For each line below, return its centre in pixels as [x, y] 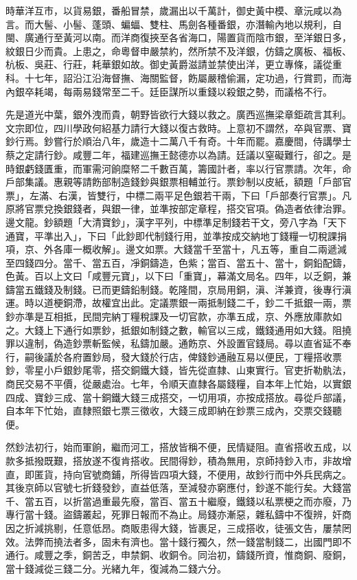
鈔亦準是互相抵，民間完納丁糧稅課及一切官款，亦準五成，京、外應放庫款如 [174, 316]
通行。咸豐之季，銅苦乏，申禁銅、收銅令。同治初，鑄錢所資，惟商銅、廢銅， [178, 555]
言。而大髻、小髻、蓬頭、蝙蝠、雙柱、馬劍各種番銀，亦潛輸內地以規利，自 [174, 24]
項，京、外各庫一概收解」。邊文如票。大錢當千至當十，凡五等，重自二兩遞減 [176, 249]
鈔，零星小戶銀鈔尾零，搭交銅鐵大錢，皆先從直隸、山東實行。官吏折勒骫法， [178, 370]
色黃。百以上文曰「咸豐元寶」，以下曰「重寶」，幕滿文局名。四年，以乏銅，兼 [178, 276]
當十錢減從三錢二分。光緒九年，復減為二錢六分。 [116, 568]
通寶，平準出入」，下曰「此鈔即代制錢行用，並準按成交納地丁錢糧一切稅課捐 [176, 235]
